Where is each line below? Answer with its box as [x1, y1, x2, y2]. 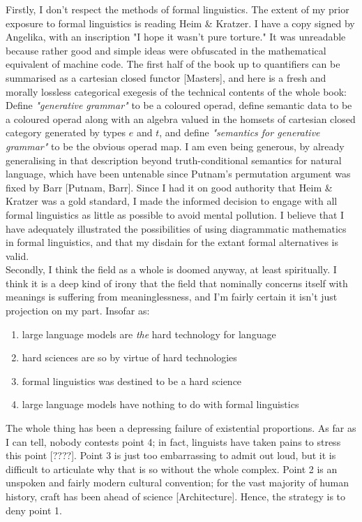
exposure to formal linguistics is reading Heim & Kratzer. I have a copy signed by [6, 15, 355, 30]
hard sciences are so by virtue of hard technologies [22, 350, 237, 365]
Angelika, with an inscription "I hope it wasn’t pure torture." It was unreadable [6, 29, 346, 44]
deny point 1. [6, 502, 62, 517]
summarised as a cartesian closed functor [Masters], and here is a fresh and [6, 70, 326, 85]
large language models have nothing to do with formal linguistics [22, 397, 299, 412]
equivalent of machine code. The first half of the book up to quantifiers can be [6, 57, 340, 71]
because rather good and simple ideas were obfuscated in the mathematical [6, 43, 326, 57]
